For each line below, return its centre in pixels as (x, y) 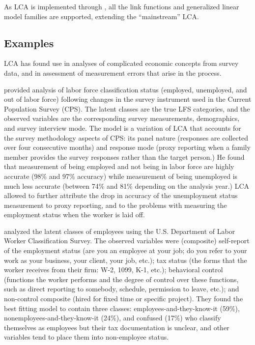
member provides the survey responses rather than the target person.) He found (124, 157)
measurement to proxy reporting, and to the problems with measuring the (115, 205)
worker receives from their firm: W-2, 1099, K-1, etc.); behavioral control (113, 270)
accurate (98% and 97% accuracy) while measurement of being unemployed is (121, 176)
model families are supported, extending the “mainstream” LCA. (101, 16)
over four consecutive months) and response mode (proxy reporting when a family (127, 147)
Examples (29, 43)
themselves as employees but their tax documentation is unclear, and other (117, 327)
